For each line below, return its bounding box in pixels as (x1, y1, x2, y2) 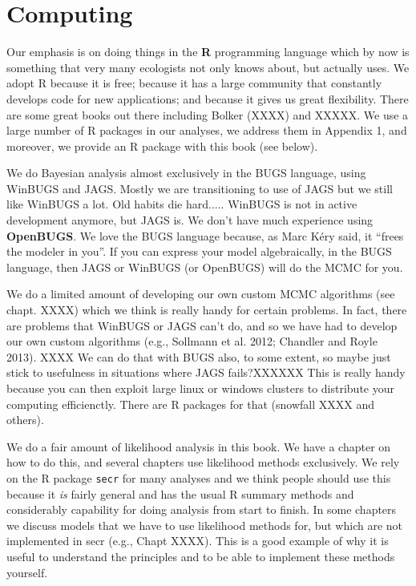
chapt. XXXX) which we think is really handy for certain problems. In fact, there (6, 301, 407, 318)
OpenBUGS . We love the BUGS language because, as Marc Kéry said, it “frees (6, 227, 404, 244)
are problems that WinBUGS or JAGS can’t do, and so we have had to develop (6, 317, 398, 333)
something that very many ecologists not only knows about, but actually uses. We (6, 59, 410, 75)
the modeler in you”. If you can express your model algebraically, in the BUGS (6, 243, 392, 260)
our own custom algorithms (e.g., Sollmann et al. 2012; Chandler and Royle (6, 333, 378, 350)
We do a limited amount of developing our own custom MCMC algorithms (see (6, 285, 395, 302)
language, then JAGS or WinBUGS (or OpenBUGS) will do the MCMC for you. (6, 258, 403, 275)
